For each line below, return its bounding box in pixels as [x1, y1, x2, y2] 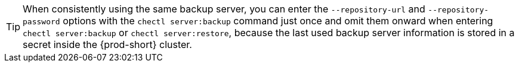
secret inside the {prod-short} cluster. [23, 39, 192, 50]
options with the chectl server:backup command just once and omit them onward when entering [63, 15, 493, 27]
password [23, 17, 60, 26]
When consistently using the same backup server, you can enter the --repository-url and [23, 3, 425, 15]
